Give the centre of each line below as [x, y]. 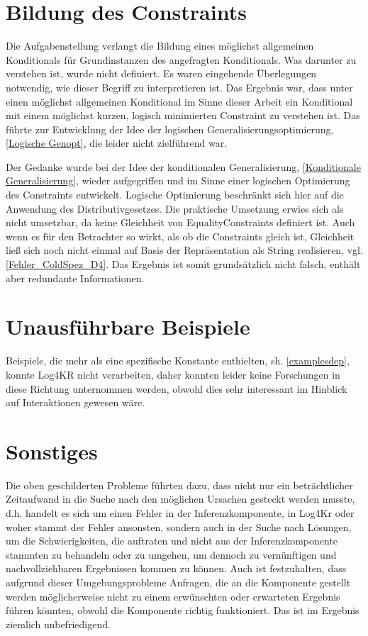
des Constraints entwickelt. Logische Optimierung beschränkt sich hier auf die [175, 195]
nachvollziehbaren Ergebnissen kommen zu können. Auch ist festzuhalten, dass [176, 568]
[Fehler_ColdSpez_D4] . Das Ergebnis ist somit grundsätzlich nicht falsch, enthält [183, 264]
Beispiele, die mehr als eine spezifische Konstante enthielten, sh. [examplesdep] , [178, 361]
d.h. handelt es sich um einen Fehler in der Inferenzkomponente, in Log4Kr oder [180, 513]
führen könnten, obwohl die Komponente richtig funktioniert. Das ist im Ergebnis [183, 610]
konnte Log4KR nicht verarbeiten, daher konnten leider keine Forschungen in [173, 374]
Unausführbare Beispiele [128, 327]
